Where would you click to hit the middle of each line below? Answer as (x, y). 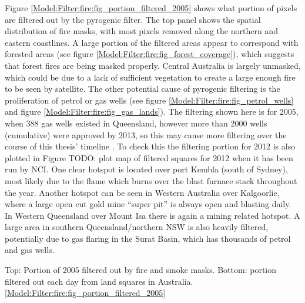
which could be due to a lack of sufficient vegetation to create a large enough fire (150, 77)
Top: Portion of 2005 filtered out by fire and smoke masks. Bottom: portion (141, 270)
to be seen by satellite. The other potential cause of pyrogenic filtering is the (143, 89)
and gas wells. (30, 250)
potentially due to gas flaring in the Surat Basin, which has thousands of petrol (148, 238)
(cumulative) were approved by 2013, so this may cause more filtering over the (146, 134)
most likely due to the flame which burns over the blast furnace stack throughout (151, 180)
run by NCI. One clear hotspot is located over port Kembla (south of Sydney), (146, 169)
